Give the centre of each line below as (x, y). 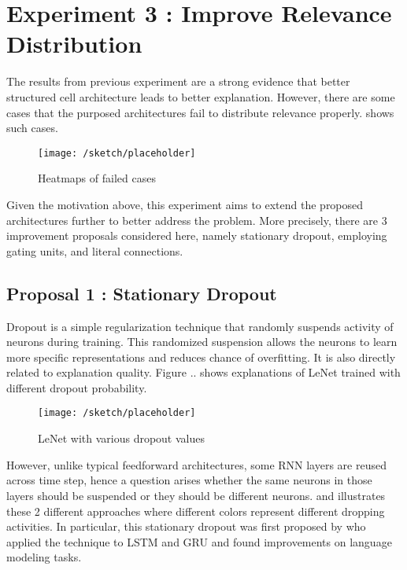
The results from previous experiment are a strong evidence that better (178, 81)
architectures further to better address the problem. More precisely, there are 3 (197, 220)
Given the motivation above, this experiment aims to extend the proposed (185, 204)
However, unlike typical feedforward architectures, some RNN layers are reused (196, 464)
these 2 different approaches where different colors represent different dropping (196, 511)
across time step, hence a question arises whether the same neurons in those (189, 480)
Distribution (74, 44)
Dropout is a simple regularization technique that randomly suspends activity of (200, 326)
